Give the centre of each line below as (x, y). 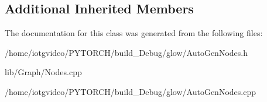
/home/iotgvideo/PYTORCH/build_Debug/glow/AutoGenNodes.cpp (130, 91)
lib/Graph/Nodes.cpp (43, 72)
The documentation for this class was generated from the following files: (134, 33)
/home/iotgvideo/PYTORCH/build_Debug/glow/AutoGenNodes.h (126, 52)
